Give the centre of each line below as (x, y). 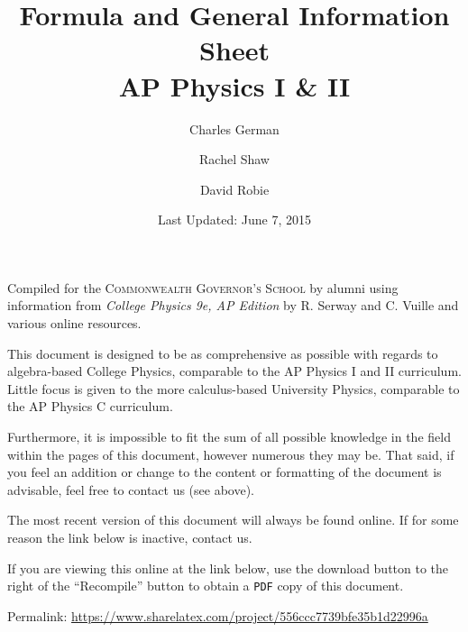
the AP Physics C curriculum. (90, 406)
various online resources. (74, 323)
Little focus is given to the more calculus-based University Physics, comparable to (234, 388)
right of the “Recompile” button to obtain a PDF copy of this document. (206, 586)
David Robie (234, 189)
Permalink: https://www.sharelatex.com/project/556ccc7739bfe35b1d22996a (218, 615)
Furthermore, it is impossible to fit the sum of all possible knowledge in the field (229, 437)
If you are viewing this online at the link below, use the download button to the (228, 568)
